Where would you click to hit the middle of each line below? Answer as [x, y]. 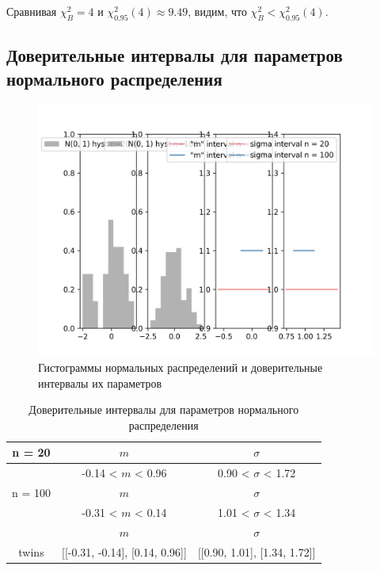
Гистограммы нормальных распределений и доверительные [180, 367]
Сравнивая [32, 11]
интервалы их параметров [100, 383]
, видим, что [217, 11]
